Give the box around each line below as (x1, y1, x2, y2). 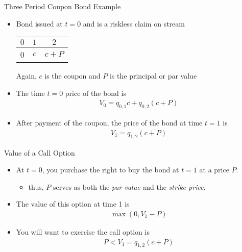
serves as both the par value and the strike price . (53, 181, 206, 192)
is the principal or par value (109, 70, 197, 81)
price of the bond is (65, 87, 126, 98)
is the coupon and (44, 70, 101, 81)
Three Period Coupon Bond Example (4, 1, 121, 11)
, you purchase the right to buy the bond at (42, 164, 179, 175)
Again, (16, 70, 37, 81)
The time (16, 87, 45, 98)
